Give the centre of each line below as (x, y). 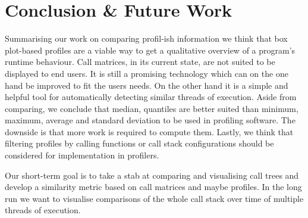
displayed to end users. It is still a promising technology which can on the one (147, 73)
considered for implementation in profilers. (82, 155)
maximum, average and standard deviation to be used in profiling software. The (150, 120)
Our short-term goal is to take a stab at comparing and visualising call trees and (152, 175)
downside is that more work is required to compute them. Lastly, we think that (149, 131)
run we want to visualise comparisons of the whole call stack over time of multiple (154, 198)
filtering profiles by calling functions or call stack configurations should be (139, 143)
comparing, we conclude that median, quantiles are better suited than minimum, (152, 108)
